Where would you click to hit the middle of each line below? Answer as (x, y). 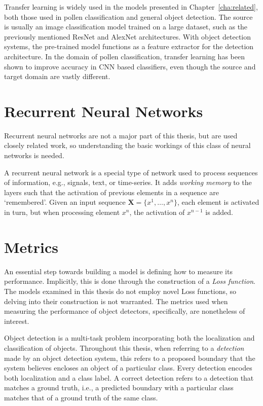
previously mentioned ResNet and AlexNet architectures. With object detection (128, 36)
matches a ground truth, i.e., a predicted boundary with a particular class (119, 387)
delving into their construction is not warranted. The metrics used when (116, 301)
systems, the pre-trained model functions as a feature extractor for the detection (129, 46)
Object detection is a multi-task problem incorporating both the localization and (129, 338)
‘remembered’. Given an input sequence (65, 202)
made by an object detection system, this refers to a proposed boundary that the (130, 358)
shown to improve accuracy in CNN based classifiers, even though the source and (130, 66)
